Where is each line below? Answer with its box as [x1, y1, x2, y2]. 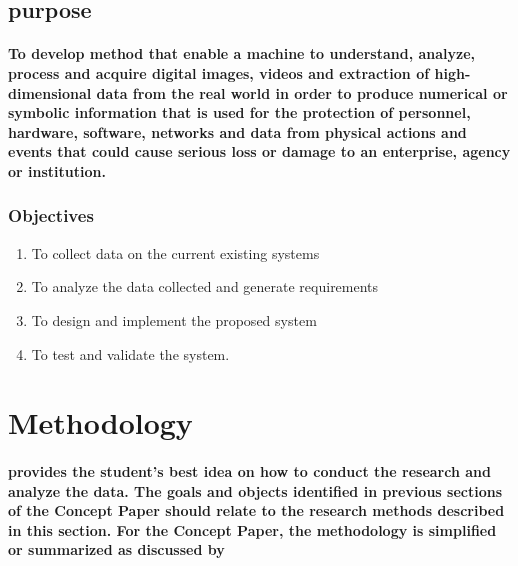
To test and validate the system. [31, 343, 230, 364]
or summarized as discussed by [8, 539, 225, 560]
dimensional [8, 82, 92, 103]
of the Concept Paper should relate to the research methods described [8, 500, 505, 521]
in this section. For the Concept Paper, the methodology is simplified [8, 519, 497, 540]
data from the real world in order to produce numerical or [96, 82, 508, 103]
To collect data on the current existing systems [31, 242, 320, 263]
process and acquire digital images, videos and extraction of [8, 62, 430, 83]
